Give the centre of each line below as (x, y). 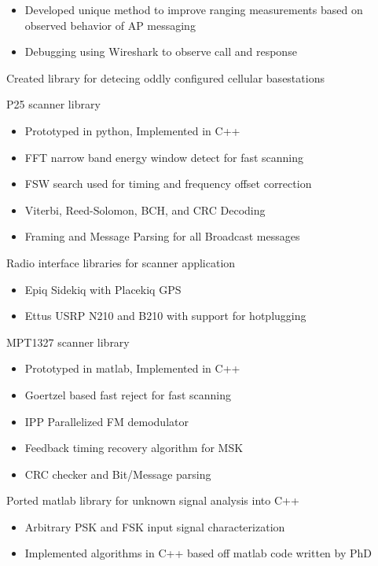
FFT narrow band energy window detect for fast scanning (164, 157)
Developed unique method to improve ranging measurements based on (194, 9)
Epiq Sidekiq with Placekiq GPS (103, 289)
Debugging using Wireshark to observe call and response (161, 51)
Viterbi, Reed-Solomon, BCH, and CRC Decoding (145, 209)
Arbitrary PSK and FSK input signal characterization (155, 526)
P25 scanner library (53, 104)
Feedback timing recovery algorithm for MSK (134, 448)
